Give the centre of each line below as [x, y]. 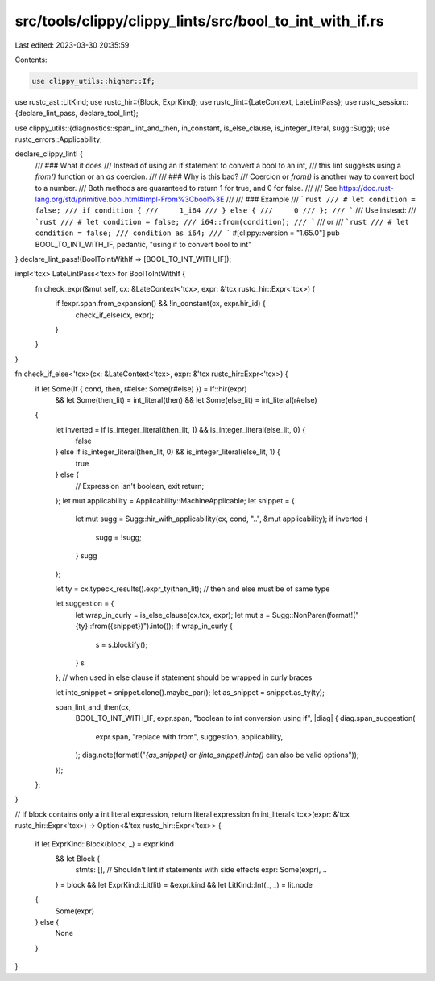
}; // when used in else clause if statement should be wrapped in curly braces [184, 677]
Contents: [31, 60]
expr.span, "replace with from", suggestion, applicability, [189, 736]
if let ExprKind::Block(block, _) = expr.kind [105, 844]
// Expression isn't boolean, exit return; [140, 486]
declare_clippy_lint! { [49, 154]
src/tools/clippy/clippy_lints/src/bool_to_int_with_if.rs [199, 21]
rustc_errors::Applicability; [58, 139]
